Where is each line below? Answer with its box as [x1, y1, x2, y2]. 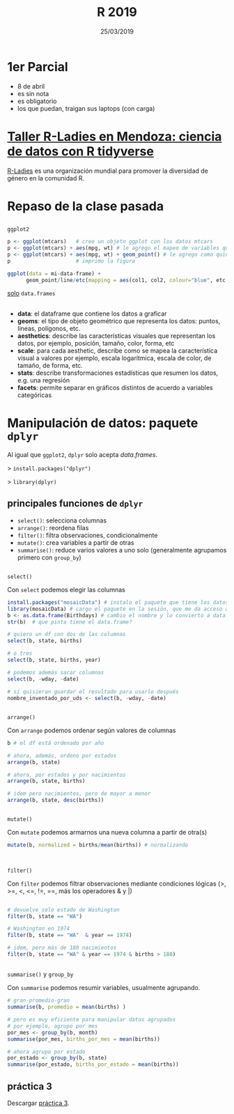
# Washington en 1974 [7, 925, 70, 932]
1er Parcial [7, 59, 68, 75]
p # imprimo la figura [7, 257, 136, 265]
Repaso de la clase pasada [7, 198, 164, 214]
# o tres [7, 650, 33, 657]
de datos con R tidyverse [7, 144, 155, 159]
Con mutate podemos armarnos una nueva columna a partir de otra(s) [7, 828, 208, 837]
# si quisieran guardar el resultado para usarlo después [7, 688, 179, 695]
